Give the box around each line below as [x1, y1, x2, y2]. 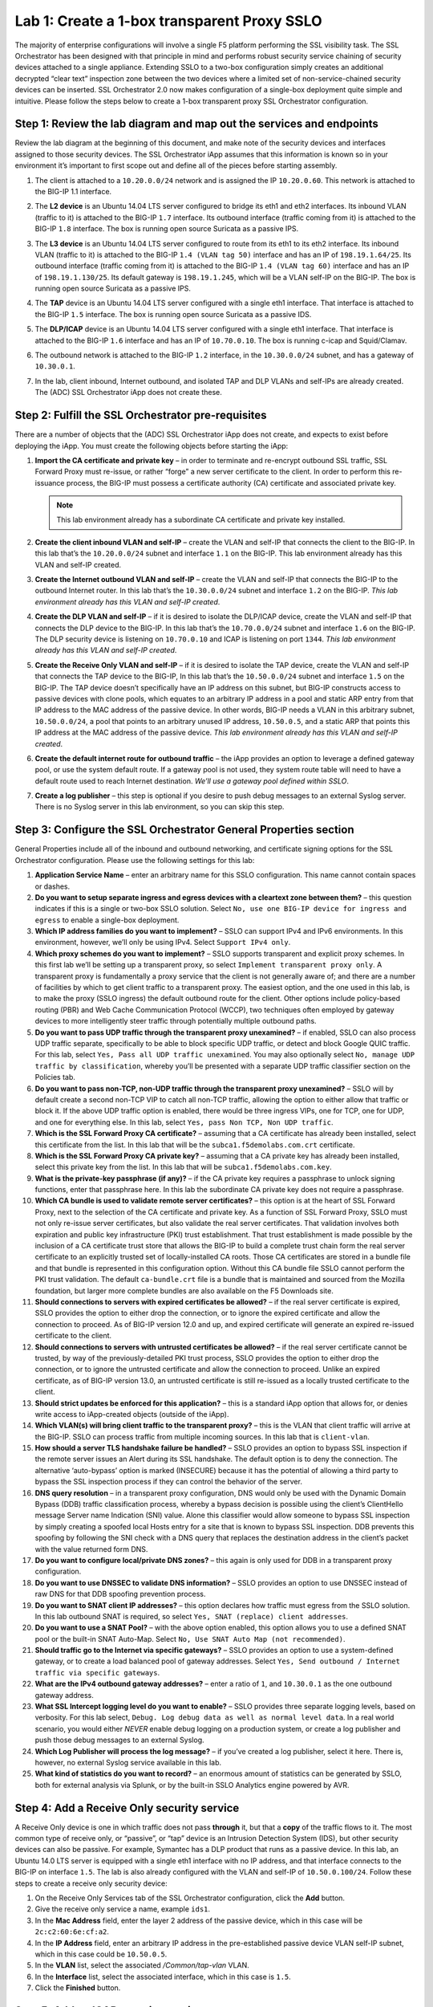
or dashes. [34, 881, 71, 891]
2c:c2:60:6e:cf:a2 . [34, 1927, 110, 1936]
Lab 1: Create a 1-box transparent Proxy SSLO [14, 12, 322, 30]
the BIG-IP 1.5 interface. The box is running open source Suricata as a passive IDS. [34, 309, 312, 319]
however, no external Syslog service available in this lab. [34, 1758, 222, 1767]
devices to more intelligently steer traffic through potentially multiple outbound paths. [34, 1016, 317, 1026]
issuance [34, 478, 65, 487]
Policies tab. [34, 1073, 76, 1082]
